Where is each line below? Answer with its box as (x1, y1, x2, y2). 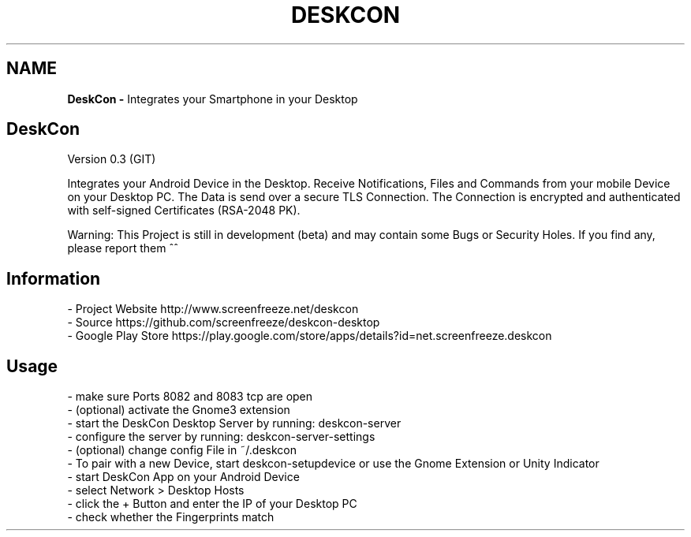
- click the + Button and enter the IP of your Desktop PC (67, 497, 357, 511)
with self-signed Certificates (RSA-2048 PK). (67, 203, 301, 218)
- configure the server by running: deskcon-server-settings (67, 430, 375, 444)
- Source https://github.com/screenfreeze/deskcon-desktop (67, 315, 380, 330)
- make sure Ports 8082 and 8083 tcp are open (67, 390, 313, 404)
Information (6, 268, 101, 289)
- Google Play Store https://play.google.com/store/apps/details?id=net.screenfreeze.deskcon (67, 329, 552, 343)
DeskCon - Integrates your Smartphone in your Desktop (67, 91, 358, 106)
